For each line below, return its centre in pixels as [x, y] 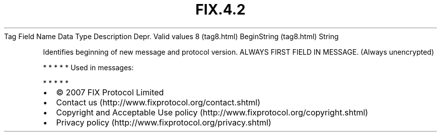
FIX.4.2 [220, 10]
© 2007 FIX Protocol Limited [110, 92]
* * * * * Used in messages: [88, 67]
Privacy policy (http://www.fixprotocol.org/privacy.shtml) [164, 122]
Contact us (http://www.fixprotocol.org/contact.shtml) [158, 102]
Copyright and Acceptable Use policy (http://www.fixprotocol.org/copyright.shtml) [212, 112]
